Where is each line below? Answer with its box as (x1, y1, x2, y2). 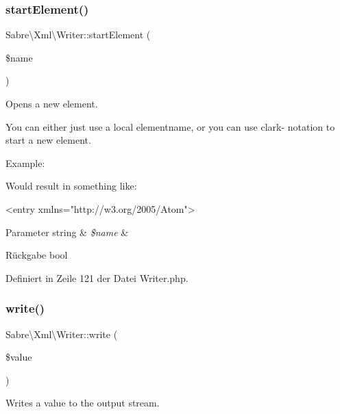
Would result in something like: (5, 179, 137, 193)
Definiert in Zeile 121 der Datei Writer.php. (5, 270, 189, 285)
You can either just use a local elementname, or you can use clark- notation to (5, 119, 335, 133)
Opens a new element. (5, 96, 98, 110)
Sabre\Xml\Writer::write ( (5, 326, 118, 341)
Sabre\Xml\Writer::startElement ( (5, 27, 151, 42)
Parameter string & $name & (5, 224, 129, 239)
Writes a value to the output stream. (5, 396, 160, 410)
